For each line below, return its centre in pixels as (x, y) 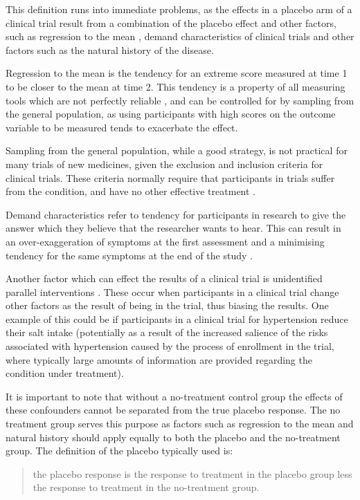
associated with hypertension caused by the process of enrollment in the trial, (170, 346)
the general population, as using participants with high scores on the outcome (171, 114)
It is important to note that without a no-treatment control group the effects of (174, 396)
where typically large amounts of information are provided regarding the (159, 359)
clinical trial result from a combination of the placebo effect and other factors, (171, 22)
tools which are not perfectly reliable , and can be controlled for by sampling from (180, 100)
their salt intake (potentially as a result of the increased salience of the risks (167, 332)
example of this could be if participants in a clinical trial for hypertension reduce (177, 318)
